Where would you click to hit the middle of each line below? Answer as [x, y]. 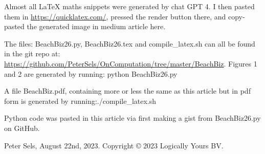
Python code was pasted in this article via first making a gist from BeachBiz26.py [132, 118]
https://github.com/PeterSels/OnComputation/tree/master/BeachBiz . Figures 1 [131, 63]
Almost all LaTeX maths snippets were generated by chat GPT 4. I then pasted [129, 6]
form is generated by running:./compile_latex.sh [80, 101]
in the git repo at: [32, 53]
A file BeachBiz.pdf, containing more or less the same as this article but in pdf [127, 91]
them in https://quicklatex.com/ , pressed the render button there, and [115, 16]
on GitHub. [22, 128]
